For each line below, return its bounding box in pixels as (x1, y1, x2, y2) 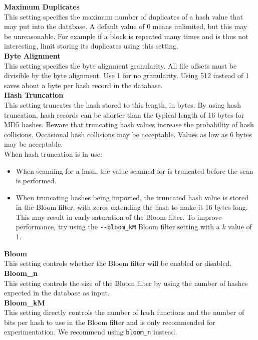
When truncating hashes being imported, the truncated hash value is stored (16, 192, 248, 202)
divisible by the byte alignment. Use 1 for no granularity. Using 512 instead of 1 (4, 70, 249, 81)
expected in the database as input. (4, 287, 110, 298)
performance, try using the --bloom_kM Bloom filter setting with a (16, 221, 220, 232)
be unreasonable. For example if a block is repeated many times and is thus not (4, 31, 248, 41)
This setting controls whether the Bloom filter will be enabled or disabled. (4, 258, 232, 268)
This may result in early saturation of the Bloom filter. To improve (16, 211, 222, 222)
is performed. (16, 175, 57, 186)
